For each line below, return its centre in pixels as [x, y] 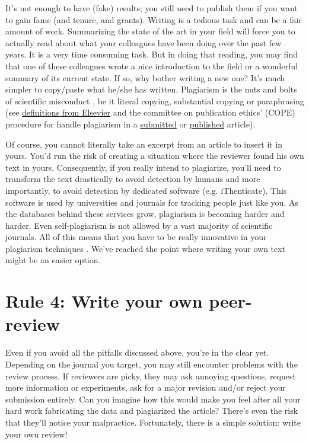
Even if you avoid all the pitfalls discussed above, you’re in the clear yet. [137, 352]
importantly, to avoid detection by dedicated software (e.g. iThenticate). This [146, 190]
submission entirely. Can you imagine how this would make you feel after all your [153, 399]
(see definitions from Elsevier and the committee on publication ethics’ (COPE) [150, 112]
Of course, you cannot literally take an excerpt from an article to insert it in [144, 144]
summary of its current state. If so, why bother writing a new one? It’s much [145, 77]
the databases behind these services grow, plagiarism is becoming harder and [145, 214]
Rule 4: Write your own [104, 301]
